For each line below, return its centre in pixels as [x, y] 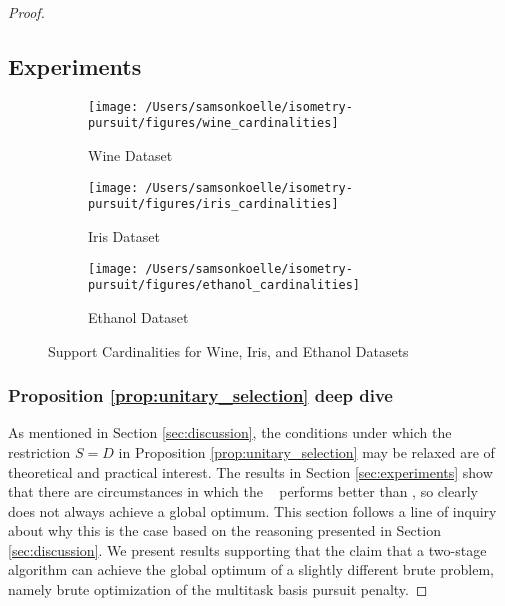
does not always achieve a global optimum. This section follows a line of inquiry [252, 510]
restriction [39, 451]
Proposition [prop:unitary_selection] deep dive [200, 395]
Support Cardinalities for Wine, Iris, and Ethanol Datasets [228, 350]
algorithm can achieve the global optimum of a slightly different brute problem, [251, 569]
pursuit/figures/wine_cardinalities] [213, 123]
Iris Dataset [124, 236]
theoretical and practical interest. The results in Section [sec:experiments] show [250, 471]
